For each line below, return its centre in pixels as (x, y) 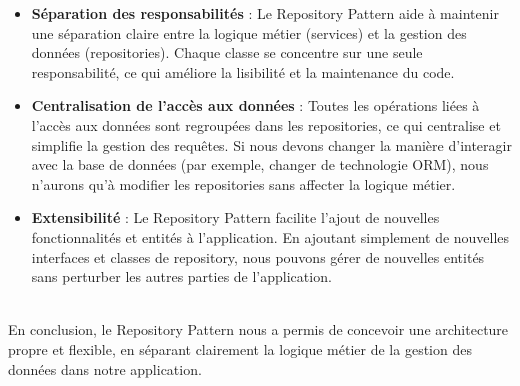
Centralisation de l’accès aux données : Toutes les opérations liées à (255, 105)
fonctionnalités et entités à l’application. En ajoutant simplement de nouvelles (270, 236)
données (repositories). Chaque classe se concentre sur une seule (227, 52)
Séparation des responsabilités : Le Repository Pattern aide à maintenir (265, 13)
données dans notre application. (105, 368)
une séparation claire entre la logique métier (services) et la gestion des (249, 32)
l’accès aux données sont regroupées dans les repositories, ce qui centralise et (266, 124)
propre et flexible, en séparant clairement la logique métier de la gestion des (240, 348)
